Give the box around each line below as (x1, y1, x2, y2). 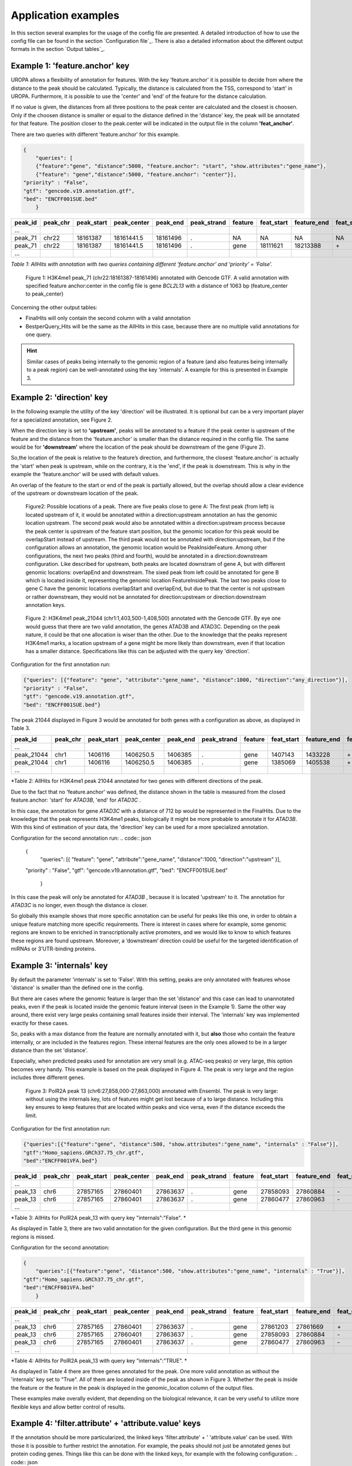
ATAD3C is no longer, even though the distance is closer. (11, 902, 148, 909)
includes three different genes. (11, 1074, 85, 1081)
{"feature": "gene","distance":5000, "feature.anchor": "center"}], (35, 171, 237, 178)
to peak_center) (25, 290, 64, 297)
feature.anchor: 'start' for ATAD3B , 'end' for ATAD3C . (11, 796, 141, 803)
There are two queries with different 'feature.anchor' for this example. (11, 131, 180, 138)
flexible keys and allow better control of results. (11, 1403, 126, 1410)
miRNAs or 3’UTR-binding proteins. (11, 945, 96, 952)
